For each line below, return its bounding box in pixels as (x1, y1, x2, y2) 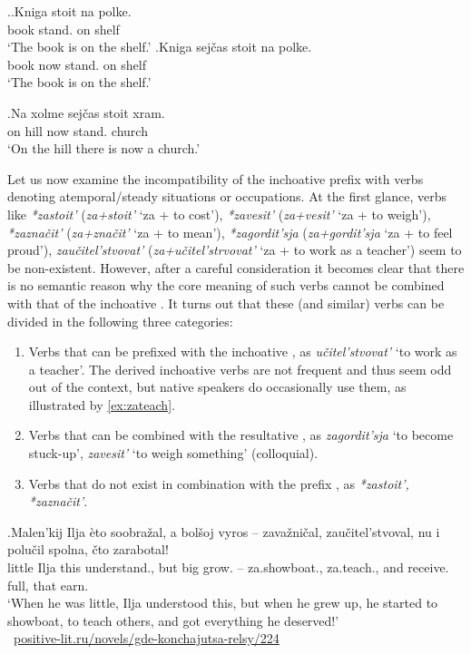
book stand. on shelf (7, 19, 120, 38)
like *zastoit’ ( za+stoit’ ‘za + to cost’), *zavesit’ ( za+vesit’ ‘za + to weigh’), (7, 204, 431, 223)
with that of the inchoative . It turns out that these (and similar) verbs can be (7, 293, 445, 312)
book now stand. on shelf (7, 54, 147, 73)
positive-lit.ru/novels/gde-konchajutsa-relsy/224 (14, 629, 280, 648)
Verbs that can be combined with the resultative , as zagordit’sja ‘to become (28, 425, 454, 444)
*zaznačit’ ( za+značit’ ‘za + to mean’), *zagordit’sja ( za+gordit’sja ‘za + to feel (7, 222, 453, 241)
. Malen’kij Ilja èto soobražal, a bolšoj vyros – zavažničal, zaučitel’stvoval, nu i (7, 522, 440, 541)
